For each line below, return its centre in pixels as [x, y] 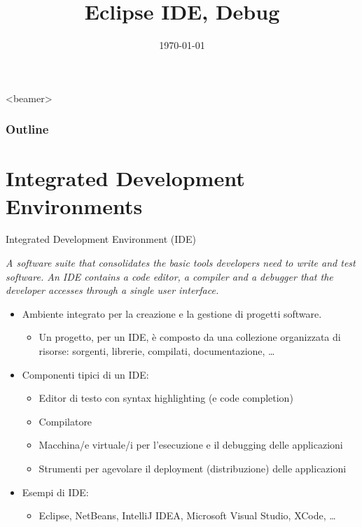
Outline [27, 129]
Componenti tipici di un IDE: [85, 374]
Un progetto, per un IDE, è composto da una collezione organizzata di [190, 337]
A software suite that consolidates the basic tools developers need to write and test [181, 263]
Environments [74, 205]
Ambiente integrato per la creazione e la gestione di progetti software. [172, 313]
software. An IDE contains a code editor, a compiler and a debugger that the [169, 276]
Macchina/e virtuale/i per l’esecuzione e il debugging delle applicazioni [191, 445]
